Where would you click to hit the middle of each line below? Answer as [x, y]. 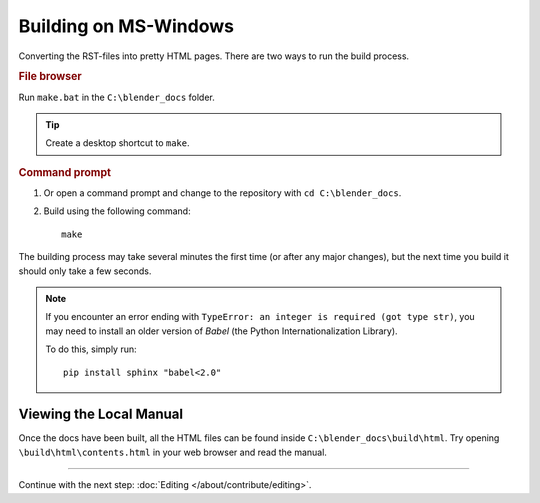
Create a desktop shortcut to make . [117, 143]
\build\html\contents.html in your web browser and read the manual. [172, 452]
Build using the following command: [117, 211]
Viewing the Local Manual [101, 414]
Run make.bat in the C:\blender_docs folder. [116, 97]
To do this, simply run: [91, 349]
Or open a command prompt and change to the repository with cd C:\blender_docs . [222, 193]
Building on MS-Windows [126, 26]
